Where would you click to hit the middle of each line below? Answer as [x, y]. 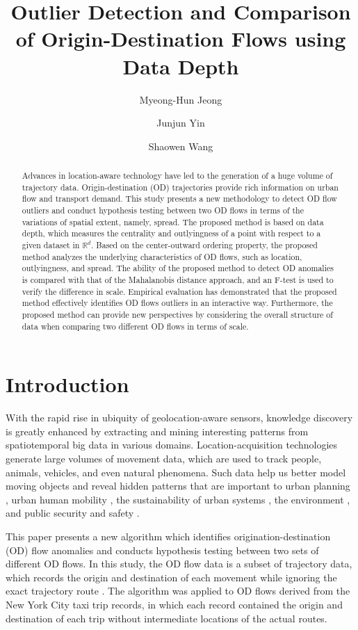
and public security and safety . [73, 513]
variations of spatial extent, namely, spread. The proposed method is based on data [173, 221]
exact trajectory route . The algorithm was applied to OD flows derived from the [178, 591]
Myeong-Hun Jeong [181, 99]
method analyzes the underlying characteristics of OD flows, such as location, [162, 256]
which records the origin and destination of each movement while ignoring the [171, 577]
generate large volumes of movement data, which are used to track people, [164, 458]
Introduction [67, 384]
